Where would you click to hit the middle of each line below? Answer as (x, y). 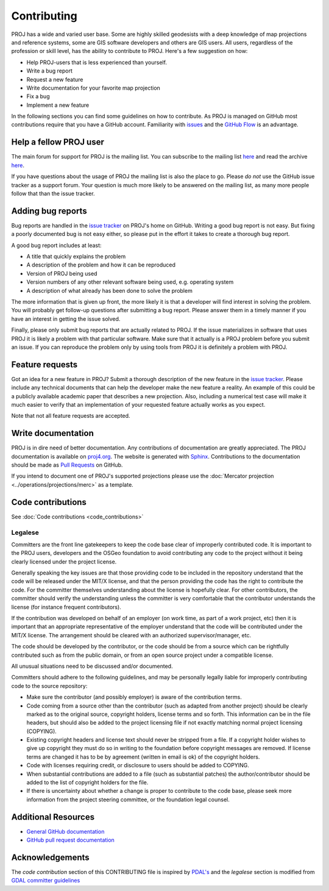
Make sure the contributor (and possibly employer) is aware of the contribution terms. (134, 697)
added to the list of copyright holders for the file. (87, 782)
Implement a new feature (58, 105)
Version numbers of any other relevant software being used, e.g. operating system (130, 282)
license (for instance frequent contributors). (66, 607)
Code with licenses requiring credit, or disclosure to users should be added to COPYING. (138, 765)
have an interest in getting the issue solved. (66, 319)
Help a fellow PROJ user (58, 142)
